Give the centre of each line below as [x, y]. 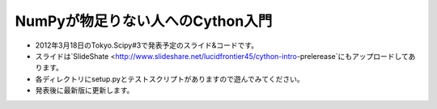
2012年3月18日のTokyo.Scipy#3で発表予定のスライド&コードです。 [147, 45]
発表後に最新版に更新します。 [85, 90]
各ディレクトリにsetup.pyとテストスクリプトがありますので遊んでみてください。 [170, 79]
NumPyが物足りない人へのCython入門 [144, 21]
